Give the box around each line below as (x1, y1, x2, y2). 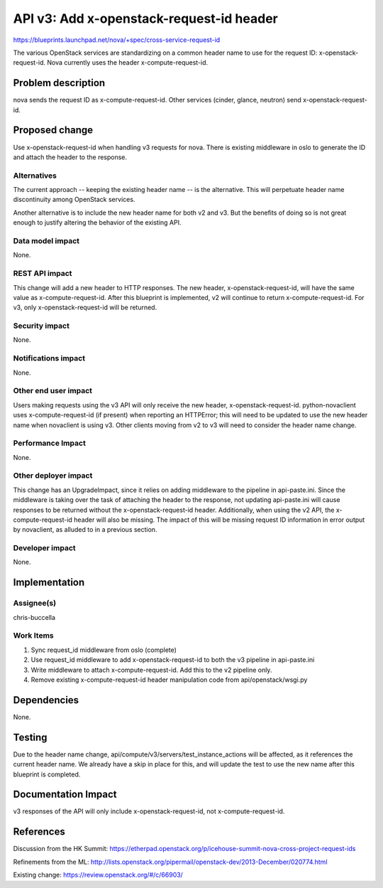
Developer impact (13, 543, 76, 553)
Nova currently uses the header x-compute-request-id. (47, 58, 209, 67)
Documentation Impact (13, 788, 117, 801)
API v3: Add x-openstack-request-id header (13, 11, 278, 26)
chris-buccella (13, 613, 56, 621)
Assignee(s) (13, 598, 57, 608)
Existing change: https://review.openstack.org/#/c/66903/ (13, 871, 184, 879)
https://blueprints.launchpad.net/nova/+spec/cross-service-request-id (13, 36, 221, 44)
